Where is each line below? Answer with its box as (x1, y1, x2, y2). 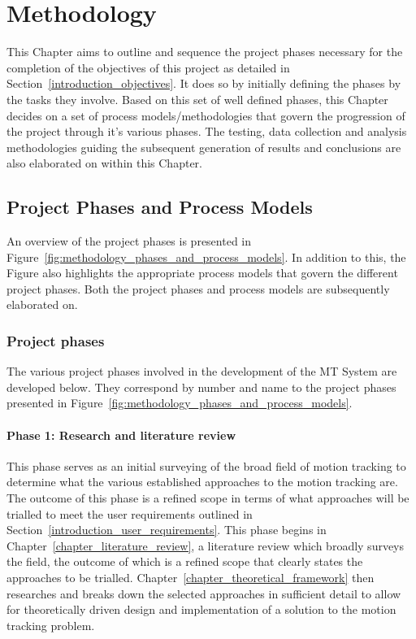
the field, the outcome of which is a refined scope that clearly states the (6, 553, 363, 570)
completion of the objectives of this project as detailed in (6, 59, 290, 76)
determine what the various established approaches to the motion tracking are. (6, 473, 398, 490)
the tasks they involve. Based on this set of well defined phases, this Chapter (6, 90, 388, 107)
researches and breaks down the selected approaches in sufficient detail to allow (6, 585, 401, 602)
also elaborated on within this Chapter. (6, 154, 202, 172)
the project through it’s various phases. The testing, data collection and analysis (6, 123, 407, 140)
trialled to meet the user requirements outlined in (6, 505, 253, 522)
